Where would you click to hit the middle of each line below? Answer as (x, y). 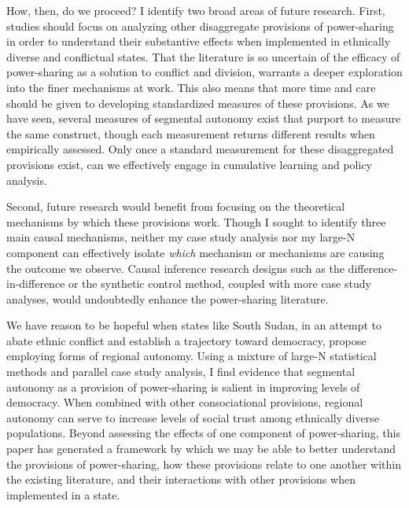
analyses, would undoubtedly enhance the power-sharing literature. (168, 298)
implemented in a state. (63, 494)
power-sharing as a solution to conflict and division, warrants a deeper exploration (204, 72)
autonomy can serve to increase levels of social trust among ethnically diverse (193, 417)
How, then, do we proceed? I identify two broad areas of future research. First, (196, 10)
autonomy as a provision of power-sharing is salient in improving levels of (183, 387)
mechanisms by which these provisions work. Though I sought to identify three (196, 221)
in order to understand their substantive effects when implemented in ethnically (199, 41)
